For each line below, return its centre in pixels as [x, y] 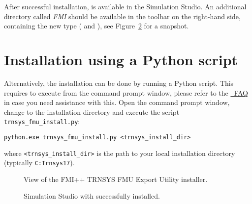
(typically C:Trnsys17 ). [39, 163]
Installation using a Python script [121, 59]
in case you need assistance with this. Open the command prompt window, [117, 102]
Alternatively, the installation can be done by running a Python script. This [119, 83]
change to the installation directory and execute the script [92, 112]
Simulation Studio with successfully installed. [92, 195]
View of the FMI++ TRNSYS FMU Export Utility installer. [116, 179]
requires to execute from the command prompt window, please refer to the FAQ [126, 92]
